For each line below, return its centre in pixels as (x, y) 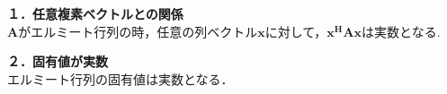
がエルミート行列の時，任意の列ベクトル (138, 31)
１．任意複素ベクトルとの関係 (95, 13)
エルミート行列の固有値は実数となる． (121, 78)
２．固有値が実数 (58, 61)
